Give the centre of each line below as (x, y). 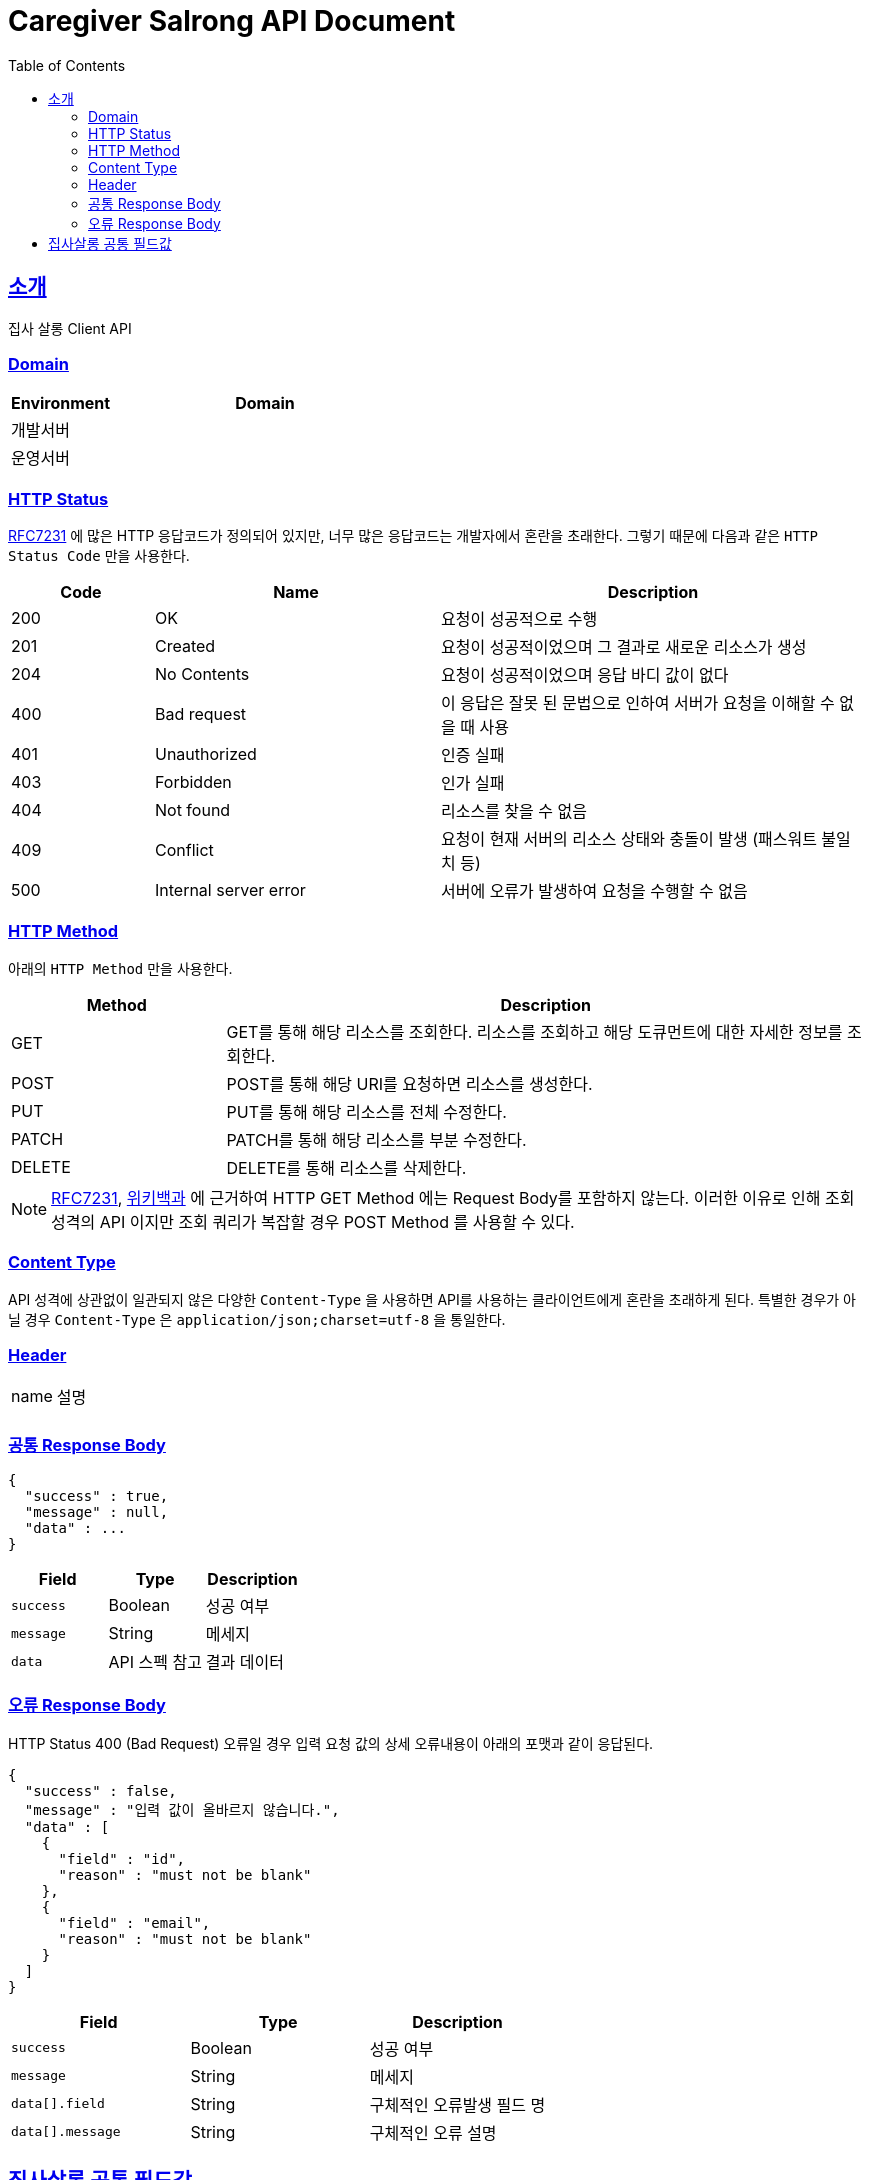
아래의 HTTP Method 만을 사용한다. (120, 968)
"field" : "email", (134, 1922)
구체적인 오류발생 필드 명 (457, 2104)
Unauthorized (205, 754)
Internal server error (230, 890)
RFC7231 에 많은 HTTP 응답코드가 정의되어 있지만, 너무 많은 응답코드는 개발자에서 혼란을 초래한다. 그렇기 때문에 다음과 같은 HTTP (413, 536)
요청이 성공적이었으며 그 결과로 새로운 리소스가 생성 (623, 647)
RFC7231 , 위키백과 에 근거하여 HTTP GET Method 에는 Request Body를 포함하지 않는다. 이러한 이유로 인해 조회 (453, 1197)
